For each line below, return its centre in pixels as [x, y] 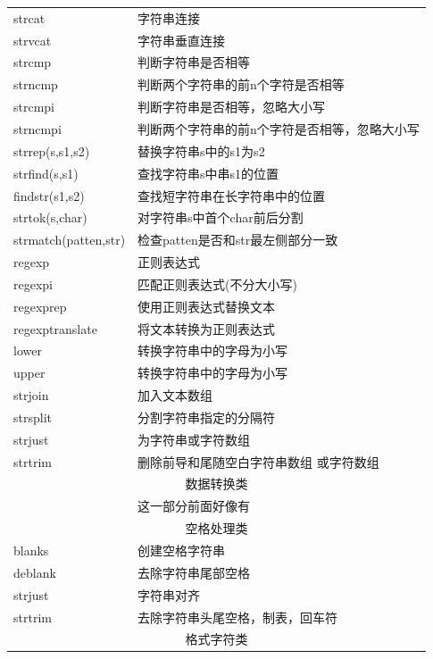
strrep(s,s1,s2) [52, 150]
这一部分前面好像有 [194, 506]
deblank [35, 572]
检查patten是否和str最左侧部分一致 [238, 240]
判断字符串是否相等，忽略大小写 [232, 107]
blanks [31, 550]
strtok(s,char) [50, 217]
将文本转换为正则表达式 [207, 328]
